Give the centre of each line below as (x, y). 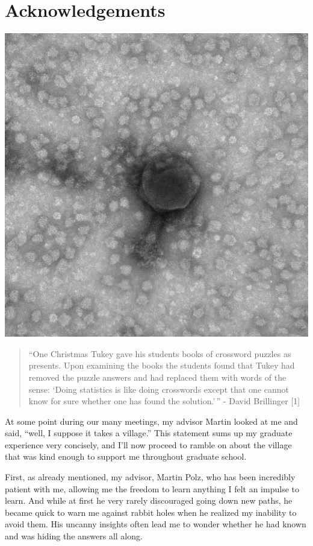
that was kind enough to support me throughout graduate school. (126, 456)
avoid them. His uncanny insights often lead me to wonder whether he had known (156, 524)
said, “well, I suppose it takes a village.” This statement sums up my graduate (149, 433)
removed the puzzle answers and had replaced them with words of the (157, 377)
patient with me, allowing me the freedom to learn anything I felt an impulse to (152, 488)
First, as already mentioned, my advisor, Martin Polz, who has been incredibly (150, 477)
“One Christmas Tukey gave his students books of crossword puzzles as (160, 353)
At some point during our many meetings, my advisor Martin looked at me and (151, 421)
